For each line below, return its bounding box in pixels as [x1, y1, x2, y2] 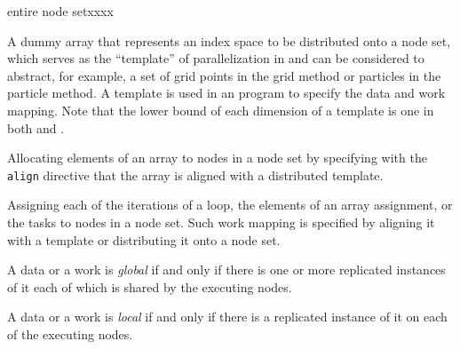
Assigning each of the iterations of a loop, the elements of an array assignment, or [7, 195, 453, 214]
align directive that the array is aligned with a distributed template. [7, 165, 384, 184]
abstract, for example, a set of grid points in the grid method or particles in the [7, 66, 441, 84]
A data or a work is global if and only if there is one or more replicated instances [7, 260, 446, 279]
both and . [7, 118, 65, 137]
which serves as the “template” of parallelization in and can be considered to [7, 49, 424, 67]
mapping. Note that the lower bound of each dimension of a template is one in [7, 100, 434, 119]
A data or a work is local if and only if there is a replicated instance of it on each [7, 307, 448, 326]
